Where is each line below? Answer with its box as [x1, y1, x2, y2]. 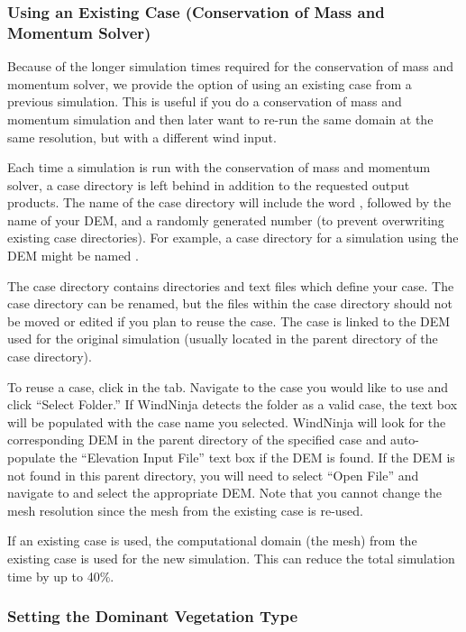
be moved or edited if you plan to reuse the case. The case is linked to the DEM [7, 311, 451, 330]
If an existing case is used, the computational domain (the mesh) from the [7, 531, 417, 550]
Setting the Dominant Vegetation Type [7, 605, 298, 627]
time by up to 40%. [7, 566, 114, 585]
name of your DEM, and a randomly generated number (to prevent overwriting [7, 210, 444, 229]
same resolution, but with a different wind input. [7, 127, 277, 146]
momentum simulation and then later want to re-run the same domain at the [7, 109, 434, 128]
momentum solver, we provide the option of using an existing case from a [7, 74, 412, 93]
